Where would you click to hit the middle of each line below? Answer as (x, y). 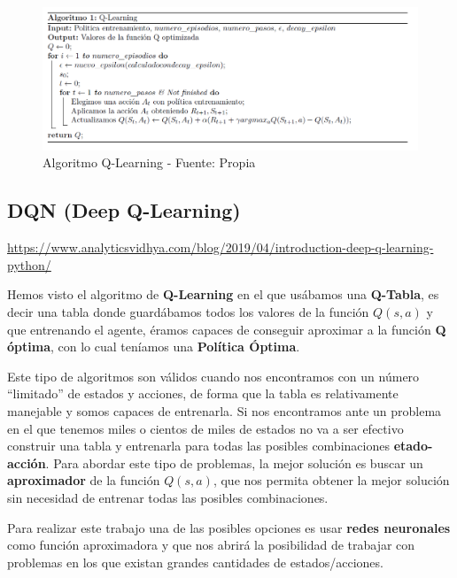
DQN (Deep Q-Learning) (124, 210)
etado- (413, 446)
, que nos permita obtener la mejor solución (331, 480)
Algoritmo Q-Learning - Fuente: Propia (149, 162)
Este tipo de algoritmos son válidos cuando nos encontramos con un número (213, 376)
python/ (29, 264)
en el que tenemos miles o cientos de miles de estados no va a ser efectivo (205, 428)
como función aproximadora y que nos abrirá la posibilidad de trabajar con (211, 545)
